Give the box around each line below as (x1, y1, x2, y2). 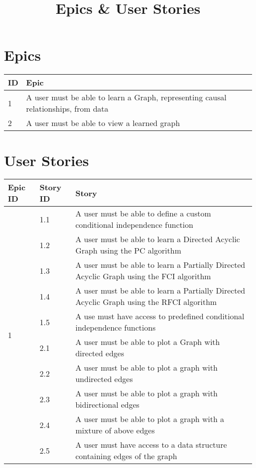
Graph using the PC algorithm (75, 245, 181, 256)
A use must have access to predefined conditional (75, 310, 245, 322)
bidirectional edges (75, 399, 140, 411)
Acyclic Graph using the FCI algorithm (75, 270, 211, 282)
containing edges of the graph (75, 450, 177, 462)
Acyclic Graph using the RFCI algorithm (75, 296, 217, 308)
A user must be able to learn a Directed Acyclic (75, 233, 240, 245)
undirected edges (75, 373, 133, 385)
